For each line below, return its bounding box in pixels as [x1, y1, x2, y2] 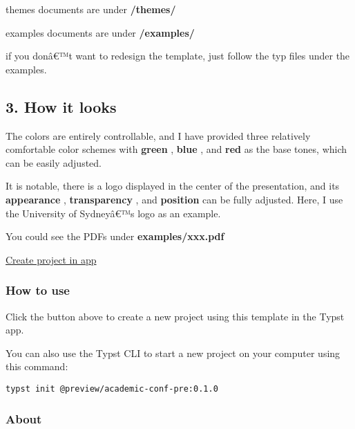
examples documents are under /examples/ [6, 25, 195, 39]
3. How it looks [6, 95, 117, 117]
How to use [6, 282, 70, 299]
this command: [6, 359, 68, 374]
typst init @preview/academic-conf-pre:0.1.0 [6, 383, 218, 394]
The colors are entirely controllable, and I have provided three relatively [6, 128, 311, 143]
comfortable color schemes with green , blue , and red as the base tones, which [6, 142, 347, 156]
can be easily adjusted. [6, 155, 102, 170]
